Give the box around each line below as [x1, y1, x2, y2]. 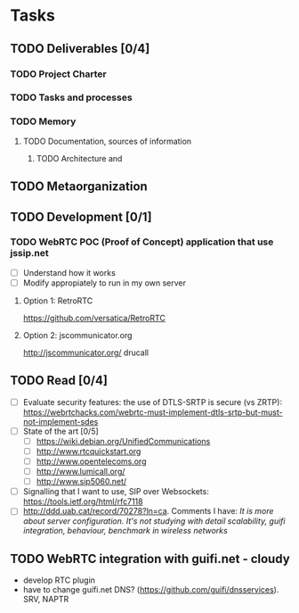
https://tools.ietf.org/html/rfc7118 [22, 496, 143, 507]
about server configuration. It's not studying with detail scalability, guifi [22, 516, 286, 526]
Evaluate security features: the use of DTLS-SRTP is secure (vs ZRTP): [22, 396, 283, 407]
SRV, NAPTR [22, 594, 69, 605]
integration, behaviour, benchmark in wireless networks [22, 526, 228, 536]
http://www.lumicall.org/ [36, 466, 125, 477]
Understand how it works [22, 267, 117, 278]
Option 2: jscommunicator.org [22, 329, 133, 340]
